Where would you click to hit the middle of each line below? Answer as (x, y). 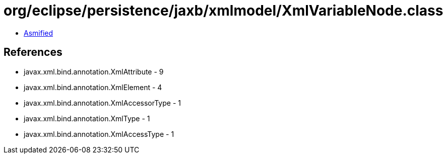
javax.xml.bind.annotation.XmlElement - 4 (93, 87)
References (33, 52)
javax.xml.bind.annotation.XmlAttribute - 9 (94, 71)
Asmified (39, 33)
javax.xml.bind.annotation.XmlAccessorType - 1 (102, 103)
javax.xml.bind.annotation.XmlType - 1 (87, 118)
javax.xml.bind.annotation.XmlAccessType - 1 (99, 134)
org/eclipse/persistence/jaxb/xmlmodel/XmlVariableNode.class (223, 11)
